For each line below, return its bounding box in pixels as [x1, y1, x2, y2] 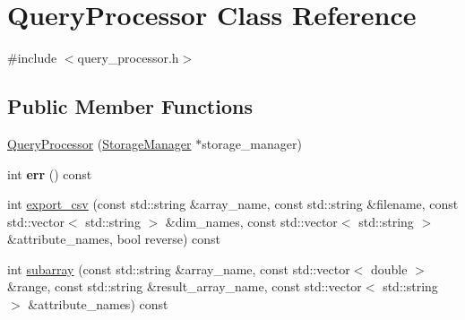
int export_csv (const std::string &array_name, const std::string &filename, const [7, 195, 459, 213]
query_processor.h [77, 48, 179, 67]
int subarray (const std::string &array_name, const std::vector [7, 259, 350, 278]
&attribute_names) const [28, 295, 168, 314]
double [370, 259, 408, 278]
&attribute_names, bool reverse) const [7, 229, 220, 248]
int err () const [7, 164, 92, 183]
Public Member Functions [7, 92, 253, 120]
